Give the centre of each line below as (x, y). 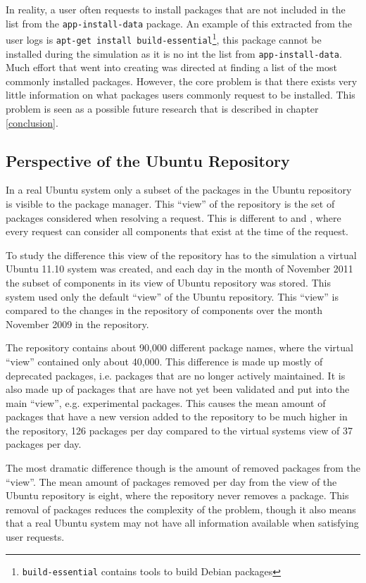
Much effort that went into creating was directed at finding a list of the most (171, 67)
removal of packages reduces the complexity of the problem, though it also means (181, 509)
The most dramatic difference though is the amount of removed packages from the (183, 468)
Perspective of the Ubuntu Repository (148, 160)
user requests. (35, 537)
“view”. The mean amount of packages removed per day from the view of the (171, 481)
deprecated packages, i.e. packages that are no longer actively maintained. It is (176, 375)
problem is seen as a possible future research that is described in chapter (162, 108)
